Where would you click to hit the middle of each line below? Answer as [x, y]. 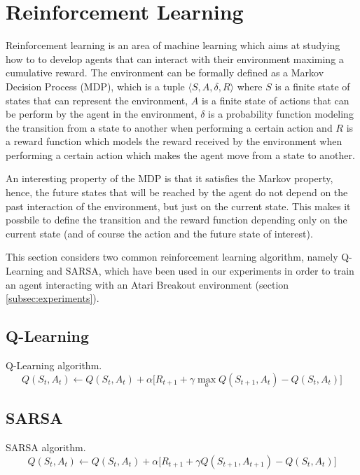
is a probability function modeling [281, 114]
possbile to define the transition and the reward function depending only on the [176, 220]
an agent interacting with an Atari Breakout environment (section [147, 284]
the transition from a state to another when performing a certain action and [169, 127]
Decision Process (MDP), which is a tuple [95, 86]
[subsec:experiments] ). [53, 298]
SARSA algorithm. [46, 447]
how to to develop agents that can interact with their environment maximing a [175, 58]
